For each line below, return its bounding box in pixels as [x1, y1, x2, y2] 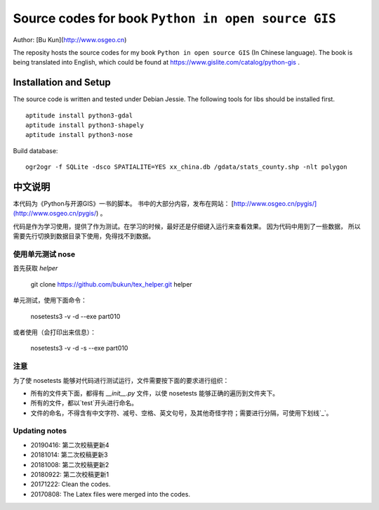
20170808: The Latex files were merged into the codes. [30, 490, 191, 498]
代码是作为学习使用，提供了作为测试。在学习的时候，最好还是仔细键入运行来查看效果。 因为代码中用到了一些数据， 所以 [13, 222, 361, 230]
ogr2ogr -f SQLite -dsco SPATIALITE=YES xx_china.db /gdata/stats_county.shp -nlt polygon [25, 163, 347, 171]
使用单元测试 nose [13, 249, 76, 259]
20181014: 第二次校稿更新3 [30, 450, 108, 459]
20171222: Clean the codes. [30, 480, 111, 488]
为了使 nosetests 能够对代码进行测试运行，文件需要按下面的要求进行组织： [13, 376, 230, 384]
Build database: [13, 146, 58, 155]
